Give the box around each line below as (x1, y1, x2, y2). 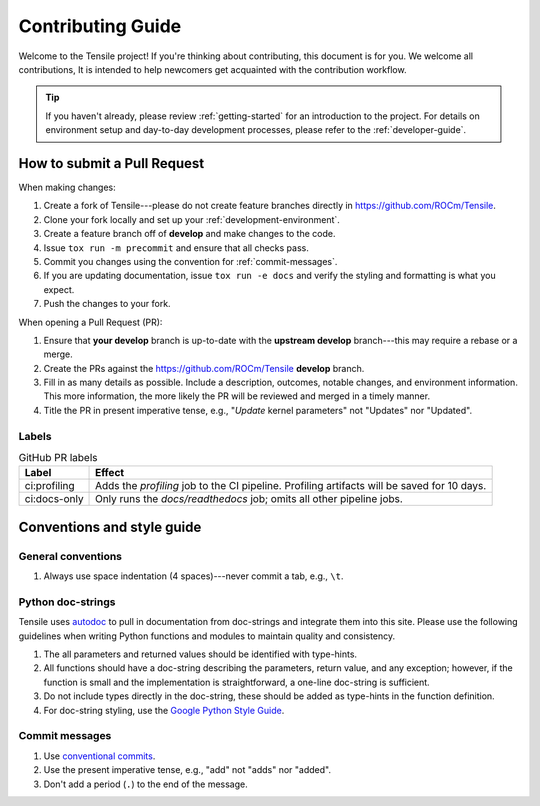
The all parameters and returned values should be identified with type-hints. (43, 648, 358, 660)
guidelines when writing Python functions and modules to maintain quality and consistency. (18, 630, 396, 642)
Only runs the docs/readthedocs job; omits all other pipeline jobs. (95, 492, 404, 506)
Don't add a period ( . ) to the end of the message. (43, 778, 249, 790)
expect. (43, 283, 75, 295)
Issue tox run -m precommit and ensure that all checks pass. (43, 241, 309, 254)
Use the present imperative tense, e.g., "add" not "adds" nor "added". (43, 764, 332, 776)
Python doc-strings (18, 595, 116, 609)
